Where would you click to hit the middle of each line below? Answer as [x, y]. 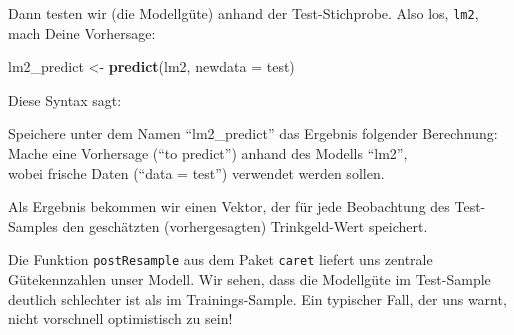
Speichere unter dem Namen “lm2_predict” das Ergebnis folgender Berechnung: [253, 133]
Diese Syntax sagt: [65, 99]
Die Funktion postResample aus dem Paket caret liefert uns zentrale [220, 259]
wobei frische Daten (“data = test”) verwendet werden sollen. [196, 172]
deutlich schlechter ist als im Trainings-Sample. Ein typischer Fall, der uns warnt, [257, 298]
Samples [33, 225]
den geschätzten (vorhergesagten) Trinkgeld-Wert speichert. [245, 225]
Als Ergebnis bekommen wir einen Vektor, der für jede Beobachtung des [229, 206]
